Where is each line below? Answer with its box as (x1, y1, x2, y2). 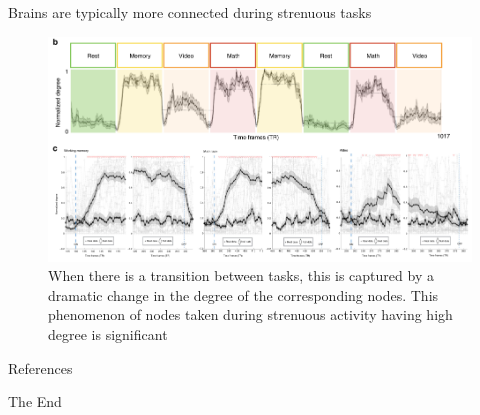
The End (8, 391, 62, 412)
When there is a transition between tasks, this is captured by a (48, 265, 434, 286)
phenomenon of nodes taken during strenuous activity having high (48, 304, 453, 325)
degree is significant (48, 323, 168, 344)
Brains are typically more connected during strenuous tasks (8, 2, 372, 22)
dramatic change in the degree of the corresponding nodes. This (48, 284, 439, 305)
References (8, 357, 73, 378)
